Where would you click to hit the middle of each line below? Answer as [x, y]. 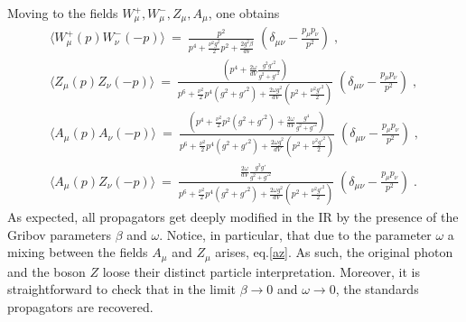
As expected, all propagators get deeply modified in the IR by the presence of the [233, 217]
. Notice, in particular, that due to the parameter [295, 234]
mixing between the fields [78, 252]
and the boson [47, 271]
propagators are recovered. [80, 306]
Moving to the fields [63, 13]
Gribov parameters [60, 234]
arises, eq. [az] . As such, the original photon [334, 252]
